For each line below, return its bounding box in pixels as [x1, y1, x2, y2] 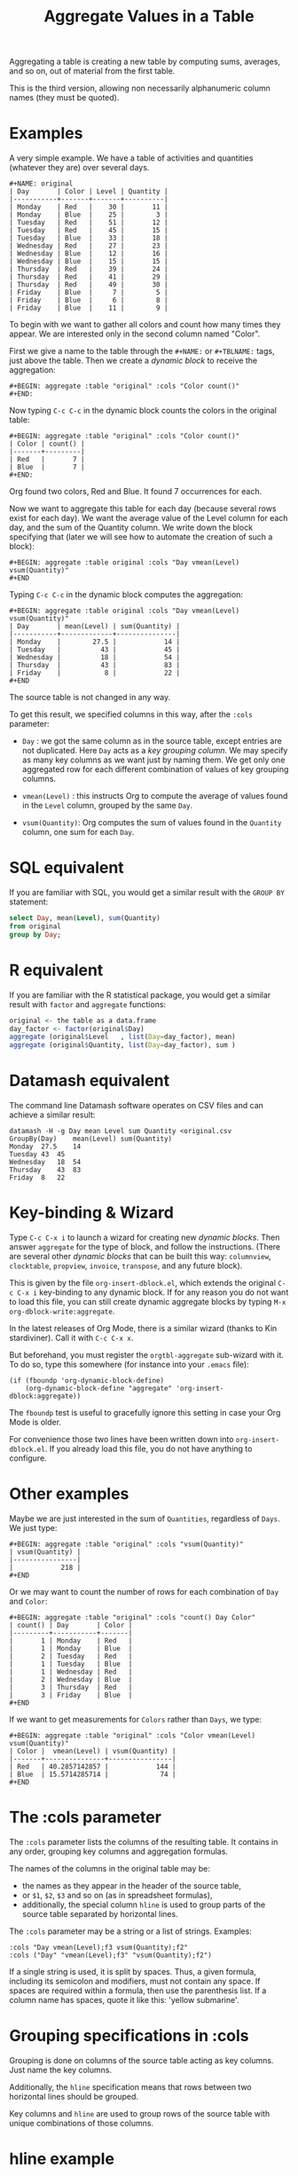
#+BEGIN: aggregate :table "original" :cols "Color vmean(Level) [9, 1731, 255, 1740]
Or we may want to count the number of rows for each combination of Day [9, 1586, 279, 1597]
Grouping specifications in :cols [9, 2026, 250, 2046]
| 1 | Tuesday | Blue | [9, 1660, 133, 1668]
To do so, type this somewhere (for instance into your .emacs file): [9, 1360, 250, 1369]
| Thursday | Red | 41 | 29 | [9, 272, 169, 281]
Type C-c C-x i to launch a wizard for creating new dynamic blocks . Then [9, 1232, 280, 1242]
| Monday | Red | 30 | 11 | [9, 202, 169, 212]
